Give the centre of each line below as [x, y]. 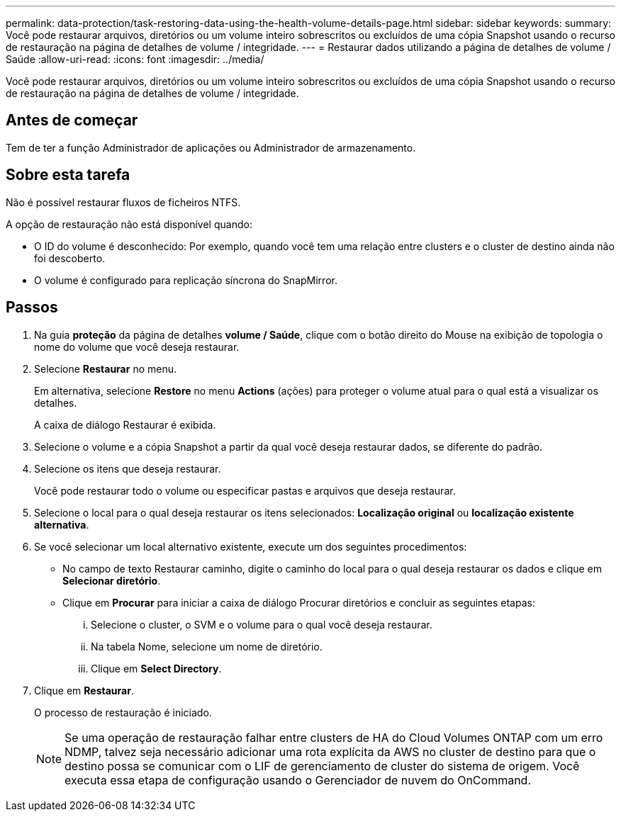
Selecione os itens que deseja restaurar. [128, 468]
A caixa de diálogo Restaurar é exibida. [125, 424]
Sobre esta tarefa [68, 175]
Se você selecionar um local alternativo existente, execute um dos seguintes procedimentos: [251, 546]
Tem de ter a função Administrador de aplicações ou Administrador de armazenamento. [211, 147]
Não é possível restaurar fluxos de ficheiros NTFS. [123, 202]
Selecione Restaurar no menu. [106, 368]
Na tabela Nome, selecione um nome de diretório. [207, 646]
